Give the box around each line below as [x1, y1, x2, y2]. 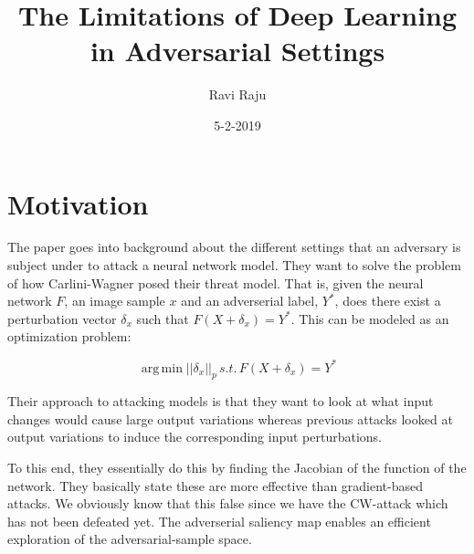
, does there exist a [334, 291, 441, 310]
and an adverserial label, [181, 291, 319, 310]
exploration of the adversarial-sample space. [7, 529, 252, 549]
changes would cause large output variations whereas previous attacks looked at [7, 409, 453, 428]
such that [136, 308, 189, 328]
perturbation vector [7, 308, 117, 328]
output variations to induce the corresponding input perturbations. [7, 427, 383, 446]
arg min [141, 361, 183, 375]
